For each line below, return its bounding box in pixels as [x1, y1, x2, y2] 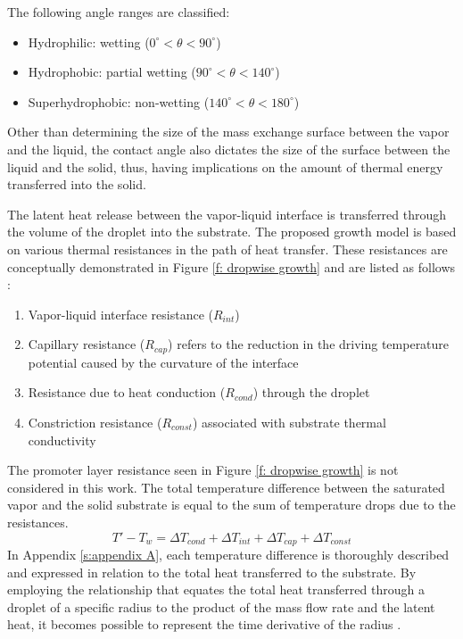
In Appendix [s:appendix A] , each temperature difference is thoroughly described [7, 544, 450, 563]
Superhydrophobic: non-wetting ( [28, 92, 210, 111]
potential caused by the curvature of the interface [28, 353, 299, 371]
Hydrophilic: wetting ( [28, 32, 150, 51]
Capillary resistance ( [28, 335, 145, 353]
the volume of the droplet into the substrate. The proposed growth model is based [7, 222, 457, 241]
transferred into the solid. [7, 175, 146, 194]
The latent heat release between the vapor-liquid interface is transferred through [7, 204, 447, 223]
